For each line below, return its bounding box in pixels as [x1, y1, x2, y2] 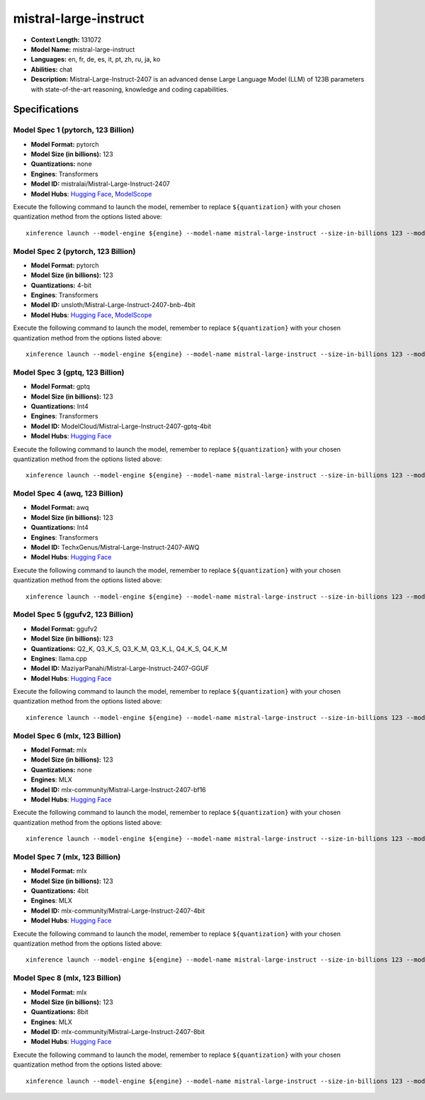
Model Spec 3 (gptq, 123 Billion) [13, 367, 125, 377]
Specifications [13, 104, 79, 116]
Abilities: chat [30, 65, 73, 74]
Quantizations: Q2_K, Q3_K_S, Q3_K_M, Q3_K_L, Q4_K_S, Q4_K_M [30, 644, 227, 652]
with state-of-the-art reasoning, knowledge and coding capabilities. [30, 85, 229, 94]
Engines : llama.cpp [30, 654, 88, 662]
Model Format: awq [30, 504, 89, 512]
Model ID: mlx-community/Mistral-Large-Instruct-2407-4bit [30, 906, 205, 915]
